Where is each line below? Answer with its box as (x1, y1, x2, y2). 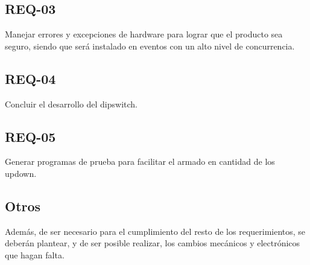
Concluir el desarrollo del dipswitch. (5, 97, 138, 110)
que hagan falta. (5, 248, 65, 261)
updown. (5, 167, 37, 179)
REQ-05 (5, 127, 56, 145)
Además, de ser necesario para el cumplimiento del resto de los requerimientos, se (5, 225, 306, 237)
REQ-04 (5, 69, 56, 88)
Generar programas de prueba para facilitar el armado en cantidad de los (5, 155, 275, 168)
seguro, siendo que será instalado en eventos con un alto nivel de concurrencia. (5, 39, 295, 52)
